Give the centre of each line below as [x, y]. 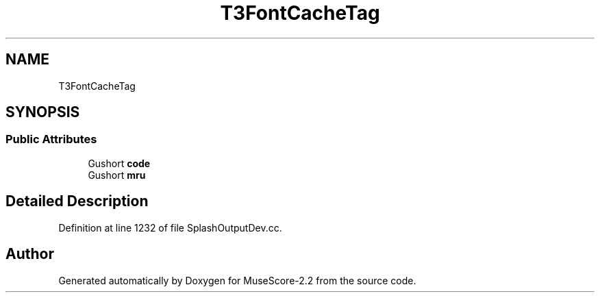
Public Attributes [51, 139]
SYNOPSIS [43, 112]
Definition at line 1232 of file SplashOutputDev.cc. [170, 227]
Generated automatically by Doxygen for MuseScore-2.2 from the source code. [237, 280]
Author [30, 254]
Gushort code [119, 163]
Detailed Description [77, 201]
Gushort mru [117, 175]
